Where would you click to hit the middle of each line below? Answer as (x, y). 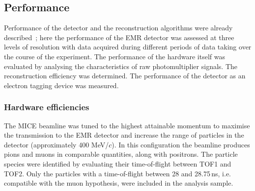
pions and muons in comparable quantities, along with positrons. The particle (121, 154)
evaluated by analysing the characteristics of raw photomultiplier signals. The (121, 66)
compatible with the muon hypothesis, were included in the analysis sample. (119, 183)
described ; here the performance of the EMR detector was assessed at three (119, 37)
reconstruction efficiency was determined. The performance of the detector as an (125, 76)
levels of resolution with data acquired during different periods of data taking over (128, 47)
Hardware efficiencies (47, 107)
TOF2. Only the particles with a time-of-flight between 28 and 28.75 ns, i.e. (117, 173)
